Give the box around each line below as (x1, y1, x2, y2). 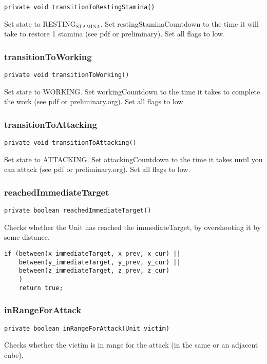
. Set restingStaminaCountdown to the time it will (100, 18, 259, 29)
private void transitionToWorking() (4, 71, 129, 79)
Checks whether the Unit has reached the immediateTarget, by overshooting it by (4, 221, 261, 232)
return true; (18, 284, 63, 292)
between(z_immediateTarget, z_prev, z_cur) (18, 267, 170, 275)
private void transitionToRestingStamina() (4, 4, 155, 11)
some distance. (4, 232, 50, 242)
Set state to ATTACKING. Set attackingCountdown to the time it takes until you (4, 154, 263, 164)
